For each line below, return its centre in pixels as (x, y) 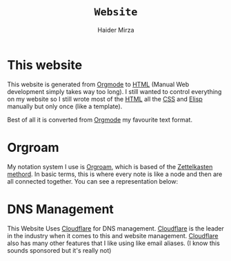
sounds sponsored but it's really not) (59, 250)
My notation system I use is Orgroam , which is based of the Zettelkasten (110, 166)
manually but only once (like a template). (65, 106)
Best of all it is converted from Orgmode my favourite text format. (100, 119)
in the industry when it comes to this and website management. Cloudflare (113, 235)
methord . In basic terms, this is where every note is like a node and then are (115, 174)
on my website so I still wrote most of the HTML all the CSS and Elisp (105, 99)
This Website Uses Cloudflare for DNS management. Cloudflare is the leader (115, 228)
